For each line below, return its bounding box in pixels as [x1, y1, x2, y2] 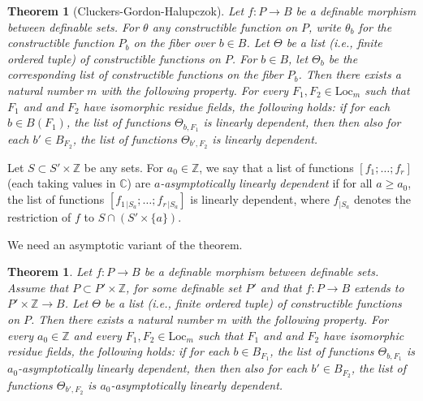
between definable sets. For [7, 18, 140, 35]
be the [328, 50, 358, 67]
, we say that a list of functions [199, 158, 354, 175]
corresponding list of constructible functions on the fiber [7, 66, 283, 83]
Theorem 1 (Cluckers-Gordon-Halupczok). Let [7, 2, 244, 19]
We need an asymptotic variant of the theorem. [7, 235, 243, 252]
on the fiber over [133, 34, 215, 51]
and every [73, 326, 122, 343]
